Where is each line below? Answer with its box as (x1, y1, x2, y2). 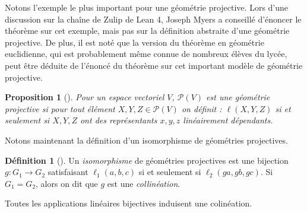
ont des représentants (80, 114, 157, 126)
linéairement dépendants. (183, 114, 273, 126)
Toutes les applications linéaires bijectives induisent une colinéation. (5, 197, 252, 209)
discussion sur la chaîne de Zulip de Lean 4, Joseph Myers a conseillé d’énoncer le (5, 12, 302, 25)
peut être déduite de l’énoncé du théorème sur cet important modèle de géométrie (5, 59, 303, 71)
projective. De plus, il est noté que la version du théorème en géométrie (5, 36, 264, 48)
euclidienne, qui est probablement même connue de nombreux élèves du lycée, (5, 47, 287, 60)
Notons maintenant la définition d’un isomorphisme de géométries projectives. (5, 133, 288, 146)
